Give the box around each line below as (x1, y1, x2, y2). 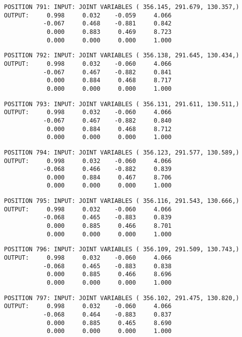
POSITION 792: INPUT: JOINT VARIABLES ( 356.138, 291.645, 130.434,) (4, 52, 240, 59)
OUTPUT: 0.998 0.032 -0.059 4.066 (4, 11, 172, 19)
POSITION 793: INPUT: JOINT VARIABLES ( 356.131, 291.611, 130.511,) (4, 100, 240, 108)
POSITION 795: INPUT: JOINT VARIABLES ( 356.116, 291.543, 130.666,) (4, 197, 240, 205)
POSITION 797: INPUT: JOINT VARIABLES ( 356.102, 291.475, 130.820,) (4, 294, 240, 302)
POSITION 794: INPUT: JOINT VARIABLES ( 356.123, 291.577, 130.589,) (4, 149, 240, 156)
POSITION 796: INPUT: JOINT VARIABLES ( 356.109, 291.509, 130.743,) (4, 246, 240, 253)
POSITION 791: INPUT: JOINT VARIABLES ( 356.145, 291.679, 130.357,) (4, 3, 240, 10)
